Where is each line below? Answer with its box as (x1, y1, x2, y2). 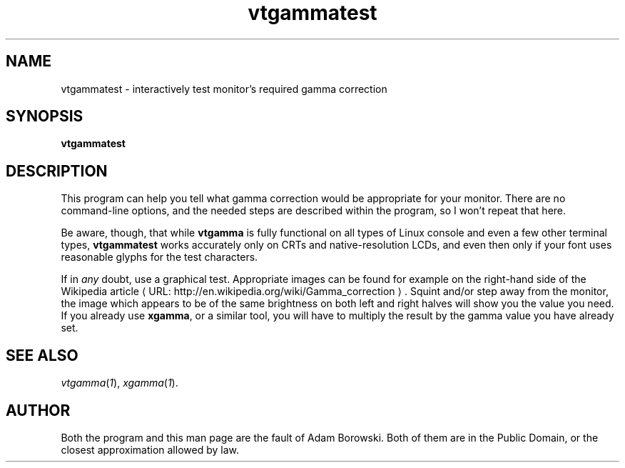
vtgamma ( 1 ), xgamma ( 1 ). (61, 377, 178, 389)
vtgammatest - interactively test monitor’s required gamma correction (61, 82, 387, 95)
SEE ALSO (6, 346, 78, 364)
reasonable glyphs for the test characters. (61, 251, 258, 264)
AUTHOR (6, 401, 71, 419)
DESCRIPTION (6, 161, 108, 180)
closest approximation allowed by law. (61, 443, 239, 456)
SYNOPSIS (6, 107, 83, 126)
